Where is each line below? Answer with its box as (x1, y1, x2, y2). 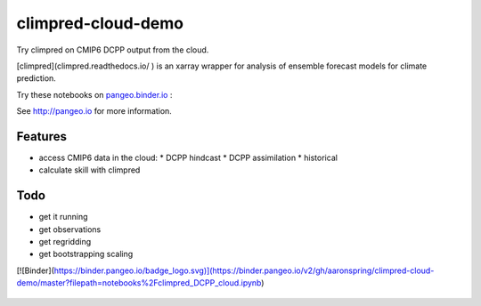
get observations (38, 223, 102, 235)
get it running (38, 212, 88, 222)
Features (16, 129, 67, 144)
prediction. (16, 73, 57, 84)
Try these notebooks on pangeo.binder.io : (16, 89, 173, 100)
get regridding (38, 237, 92, 247)
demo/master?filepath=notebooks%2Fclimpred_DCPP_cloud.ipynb (16, 278, 262, 288)
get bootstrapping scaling (38, 249, 134, 260)
